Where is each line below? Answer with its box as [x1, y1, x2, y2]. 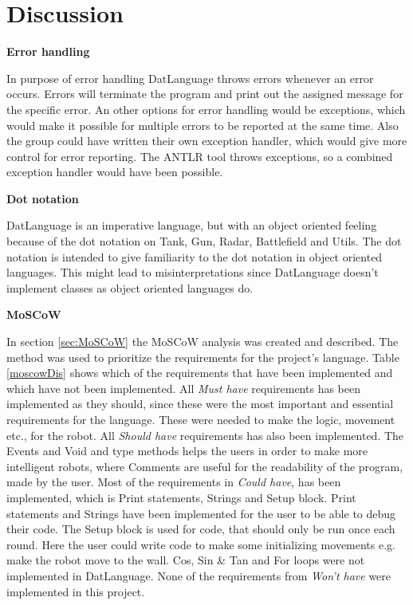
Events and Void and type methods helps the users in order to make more [6, 442, 368, 459]
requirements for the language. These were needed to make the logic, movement [6, 411, 395, 427]
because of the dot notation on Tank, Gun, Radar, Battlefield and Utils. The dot [6, 233, 402, 249]
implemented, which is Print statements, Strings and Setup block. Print [6, 489, 356, 505]
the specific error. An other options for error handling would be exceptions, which [6, 100, 406, 117]
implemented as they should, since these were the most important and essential [6, 395, 394, 412]
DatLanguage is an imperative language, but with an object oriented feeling [6, 217, 377, 234]
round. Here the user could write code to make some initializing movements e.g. [6, 536, 395, 552]
